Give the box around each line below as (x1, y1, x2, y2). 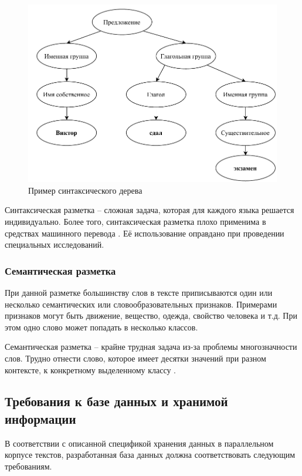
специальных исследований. (5, 238, 104, 251)
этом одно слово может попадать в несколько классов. (5, 320, 198, 333)
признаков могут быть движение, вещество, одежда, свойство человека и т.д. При (5, 309, 297, 322)
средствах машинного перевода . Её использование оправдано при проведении (5, 227, 284, 239)
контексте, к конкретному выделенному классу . (5, 363, 177, 376)
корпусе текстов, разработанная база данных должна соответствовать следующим (5, 448, 296, 461)
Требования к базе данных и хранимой (5, 392, 228, 410)
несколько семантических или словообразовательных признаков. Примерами (5, 298, 277, 310)
